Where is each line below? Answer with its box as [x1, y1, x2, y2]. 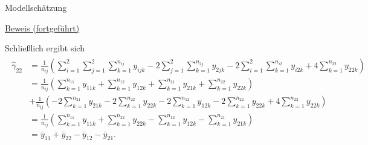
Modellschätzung [5, 1, 67, 13]
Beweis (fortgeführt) [5, 21, 80, 34]
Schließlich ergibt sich [5, 42, 85, 54]
